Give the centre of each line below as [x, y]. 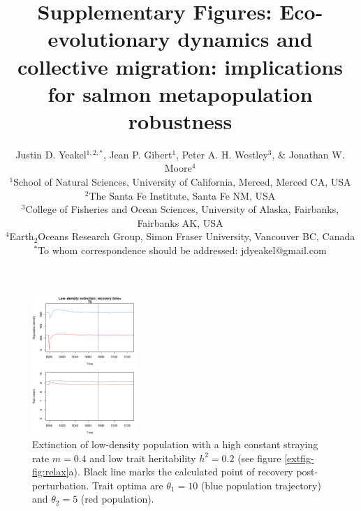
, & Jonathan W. [308, 154]
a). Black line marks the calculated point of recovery [181, 472]
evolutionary [109, 39]
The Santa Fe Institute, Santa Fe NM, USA [182, 195]
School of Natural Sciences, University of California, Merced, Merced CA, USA [182, 182]
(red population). [117, 499]
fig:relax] [51, 472]
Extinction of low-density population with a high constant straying [175, 444]
